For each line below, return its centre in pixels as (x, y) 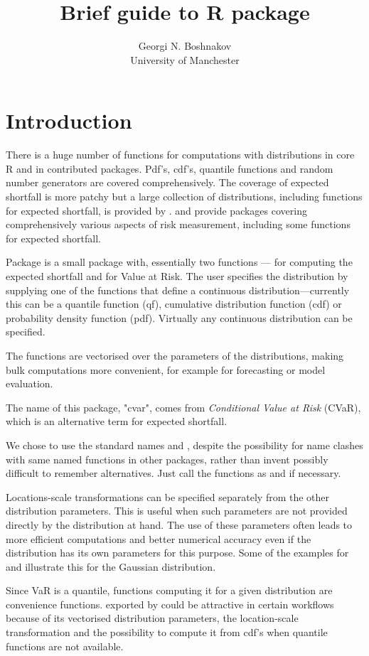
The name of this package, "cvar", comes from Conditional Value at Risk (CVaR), (183, 407)
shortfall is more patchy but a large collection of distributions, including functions (184, 197)
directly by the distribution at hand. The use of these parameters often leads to (179, 524)
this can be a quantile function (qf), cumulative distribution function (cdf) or (174, 304)
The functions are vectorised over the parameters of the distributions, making (175, 355)
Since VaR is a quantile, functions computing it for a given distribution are (169, 590)
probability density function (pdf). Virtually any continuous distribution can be (179, 317)
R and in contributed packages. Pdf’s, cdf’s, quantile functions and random (170, 168)
